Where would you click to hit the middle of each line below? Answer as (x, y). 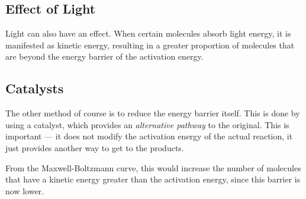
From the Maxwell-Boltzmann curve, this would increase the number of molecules (153, 167)
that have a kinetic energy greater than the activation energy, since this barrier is (153, 179)
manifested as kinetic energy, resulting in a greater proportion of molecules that (150, 45)
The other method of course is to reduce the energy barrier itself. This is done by (153, 113)
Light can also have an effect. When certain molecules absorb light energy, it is (148, 33)
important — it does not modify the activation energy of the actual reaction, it (149, 136)
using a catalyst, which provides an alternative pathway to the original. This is (147, 124)
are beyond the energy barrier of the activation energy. (104, 56)
